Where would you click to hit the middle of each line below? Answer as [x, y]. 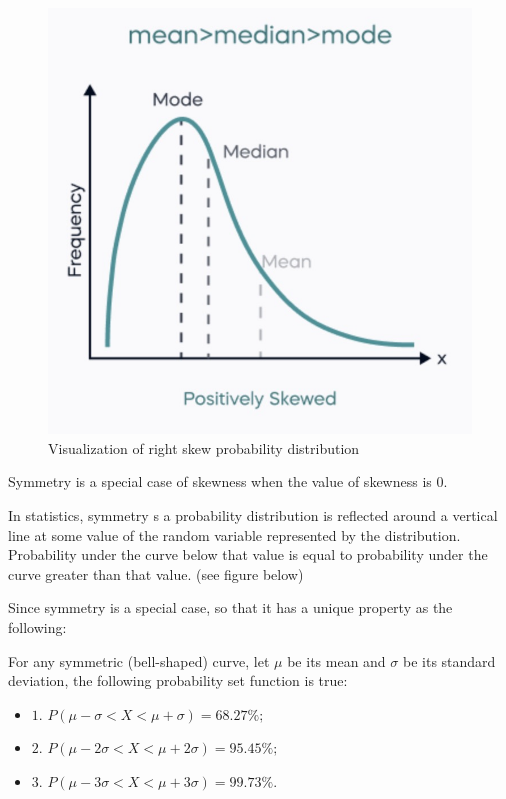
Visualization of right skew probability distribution [204, 447]
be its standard [449, 660]
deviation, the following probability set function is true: [178, 680]
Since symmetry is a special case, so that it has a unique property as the [230, 607]
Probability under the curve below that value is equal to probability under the [248, 554]
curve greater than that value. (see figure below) [156, 573]
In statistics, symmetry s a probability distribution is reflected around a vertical [253, 515]
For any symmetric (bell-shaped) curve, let [139, 660]
